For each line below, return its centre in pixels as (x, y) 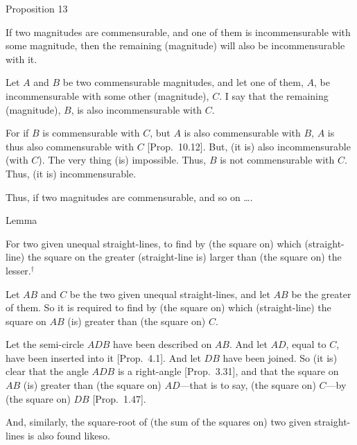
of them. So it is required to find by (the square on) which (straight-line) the (168, 307)
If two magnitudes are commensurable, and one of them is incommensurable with (178, 32)
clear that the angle (47, 371)
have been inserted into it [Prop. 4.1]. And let (103, 357)
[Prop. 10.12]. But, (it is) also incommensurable (249, 146)
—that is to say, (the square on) (248, 385)
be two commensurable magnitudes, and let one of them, (183, 82)
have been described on (163, 344)
